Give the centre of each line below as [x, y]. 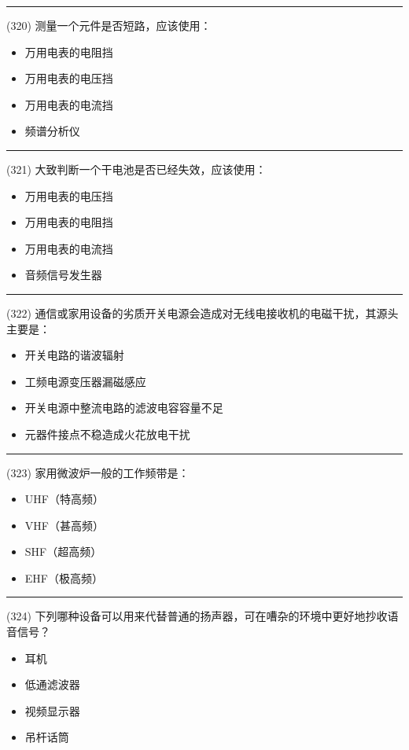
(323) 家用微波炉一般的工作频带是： [98, 472]
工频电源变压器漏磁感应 [85, 381]
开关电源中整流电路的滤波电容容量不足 [124, 408]
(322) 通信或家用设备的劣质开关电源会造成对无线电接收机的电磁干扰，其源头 [203, 312]
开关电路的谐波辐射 [74, 355]
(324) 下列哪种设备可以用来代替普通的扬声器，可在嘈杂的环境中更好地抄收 [197, 616]
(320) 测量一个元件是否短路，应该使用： [109, 25]
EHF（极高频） [64, 577]
